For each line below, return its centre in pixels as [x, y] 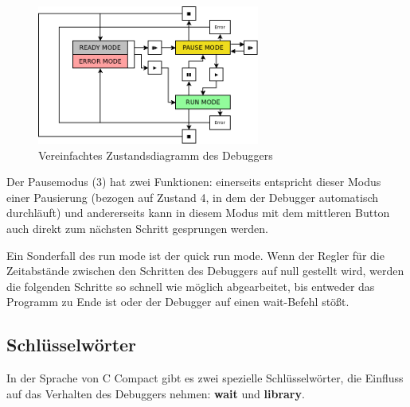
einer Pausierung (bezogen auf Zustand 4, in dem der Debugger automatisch [193, 197]
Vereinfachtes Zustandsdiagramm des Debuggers [156, 155]
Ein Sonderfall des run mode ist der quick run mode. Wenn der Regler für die [195, 255]
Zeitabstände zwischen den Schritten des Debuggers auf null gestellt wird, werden [205, 271]
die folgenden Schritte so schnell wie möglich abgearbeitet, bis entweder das [191, 286]
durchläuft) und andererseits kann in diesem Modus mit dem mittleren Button [198, 213]
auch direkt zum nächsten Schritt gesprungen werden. [137, 228]
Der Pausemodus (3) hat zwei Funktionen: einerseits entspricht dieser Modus [194, 182]
